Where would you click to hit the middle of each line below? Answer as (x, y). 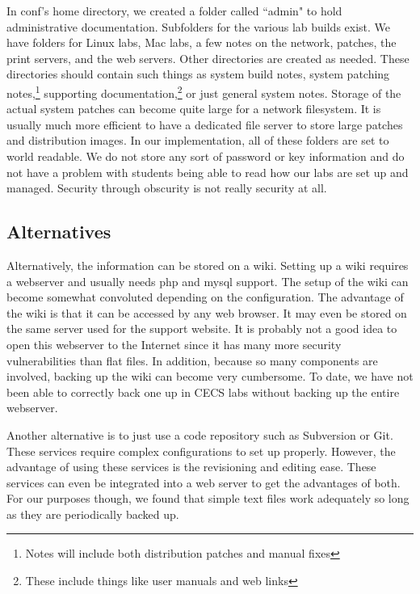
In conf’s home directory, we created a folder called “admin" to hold (174, 11)
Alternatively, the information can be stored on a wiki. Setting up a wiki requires (208, 265)
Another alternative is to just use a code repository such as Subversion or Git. (200, 434)
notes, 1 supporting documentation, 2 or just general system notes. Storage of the (204, 91)
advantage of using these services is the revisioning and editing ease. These (191, 467)
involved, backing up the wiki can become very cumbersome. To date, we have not (210, 376)
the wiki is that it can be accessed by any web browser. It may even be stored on (207, 312)
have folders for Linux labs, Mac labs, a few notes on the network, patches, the (202, 42)
